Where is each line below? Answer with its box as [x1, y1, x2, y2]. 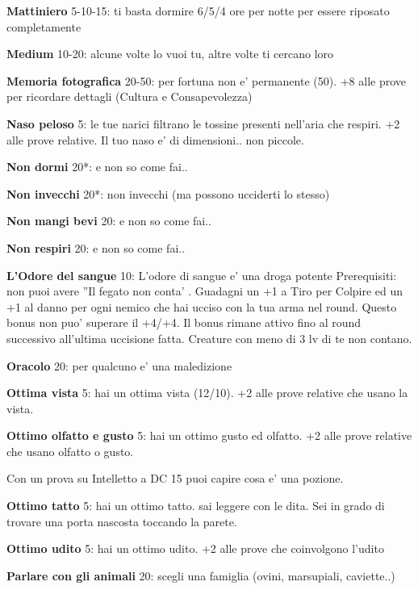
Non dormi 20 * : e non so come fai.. [6, 158, 188, 175]
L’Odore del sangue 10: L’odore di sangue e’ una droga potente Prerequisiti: [6, 266, 397, 283]
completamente [6, 18, 82, 35]
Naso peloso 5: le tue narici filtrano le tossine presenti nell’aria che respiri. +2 [6, 115, 400, 132]
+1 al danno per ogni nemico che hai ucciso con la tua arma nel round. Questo [6, 298, 397, 315]
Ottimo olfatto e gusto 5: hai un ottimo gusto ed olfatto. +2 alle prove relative [6, 427, 412, 444]
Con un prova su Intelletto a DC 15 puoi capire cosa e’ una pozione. [6, 470, 344, 487]
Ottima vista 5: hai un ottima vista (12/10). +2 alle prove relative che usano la [6, 384, 408, 401]
